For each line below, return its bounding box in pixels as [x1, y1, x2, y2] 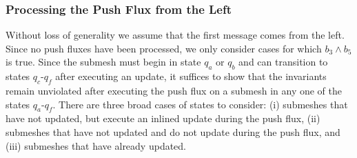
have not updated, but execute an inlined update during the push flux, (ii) [6, 111, 320, 126]
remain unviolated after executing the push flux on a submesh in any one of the [6, 83, 342, 97]
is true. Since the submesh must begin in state [6, 55, 201, 69]
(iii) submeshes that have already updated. [6, 138, 187, 152]
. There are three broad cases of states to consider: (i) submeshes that [52, 97, 348, 111]
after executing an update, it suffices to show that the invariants [55, 69, 327, 83]
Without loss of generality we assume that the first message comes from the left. [6, 28, 345, 42]
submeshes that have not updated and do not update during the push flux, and [6, 124, 340, 139]
